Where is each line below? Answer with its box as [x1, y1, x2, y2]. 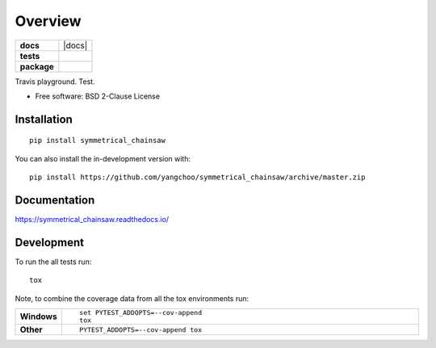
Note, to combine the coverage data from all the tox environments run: [15, 293, 249, 303]
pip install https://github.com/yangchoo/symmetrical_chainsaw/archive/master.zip [29, 173, 366, 182]
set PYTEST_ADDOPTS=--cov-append [79, 308, 202, 317]
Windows [19, 311, 57, 322]
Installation [15, 112, 73, 126]
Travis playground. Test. [15, 77, 96, 86]
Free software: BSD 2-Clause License [35, 91, 161, 101]
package [19, 61, 54, 72]
